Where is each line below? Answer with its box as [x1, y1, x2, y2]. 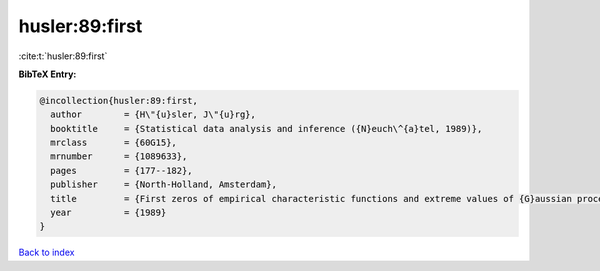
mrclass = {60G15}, [50, 137, 177, 149]
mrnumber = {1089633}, [50, 151, 188, 162]
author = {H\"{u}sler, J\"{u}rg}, [50, 109, 257, 120]
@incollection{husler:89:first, [39, 95, 199, 106]
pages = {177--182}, [50, 165, 194, 176]
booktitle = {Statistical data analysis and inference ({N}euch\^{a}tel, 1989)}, [50, 123, 483, 134]
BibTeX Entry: [18, 68, 77, 80]
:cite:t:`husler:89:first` [18, 50, 108, 62]
